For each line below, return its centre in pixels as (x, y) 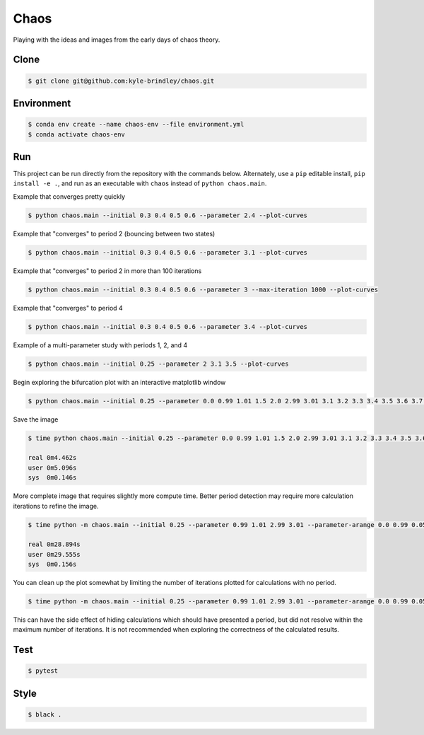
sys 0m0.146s (52, 478)
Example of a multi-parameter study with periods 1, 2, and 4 (100, 345)
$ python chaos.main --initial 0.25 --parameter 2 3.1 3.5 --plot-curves (158, 364)
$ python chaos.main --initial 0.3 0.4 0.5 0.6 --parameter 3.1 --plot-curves (167, 252)
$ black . (45, 715)
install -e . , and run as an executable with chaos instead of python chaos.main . (140, 183)
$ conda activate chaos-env (76, 134)
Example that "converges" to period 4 (68, 308)
